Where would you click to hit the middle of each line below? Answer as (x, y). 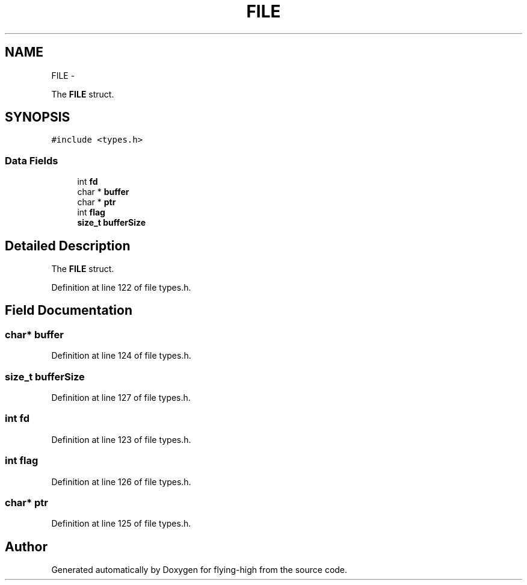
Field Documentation (69, 311)
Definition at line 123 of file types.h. (121, 439)
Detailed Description (68, 246)
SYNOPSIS (38, 117)
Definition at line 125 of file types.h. (121, 524)
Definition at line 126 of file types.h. (121, 481)
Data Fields (32, 160)
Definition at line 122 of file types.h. (121, 288)
